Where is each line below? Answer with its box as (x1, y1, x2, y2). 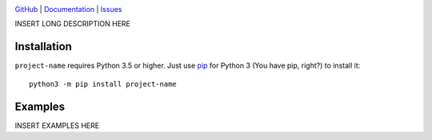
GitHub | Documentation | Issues (14, 5, 122, 14)
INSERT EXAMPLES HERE (14, 120, 100, 130)
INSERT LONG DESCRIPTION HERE (14, 19, 131, 29)
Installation (14, 40, 72, 53)
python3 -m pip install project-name (29, 80, 178, 88)
